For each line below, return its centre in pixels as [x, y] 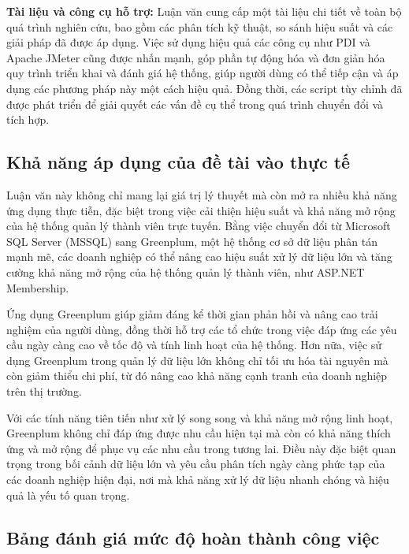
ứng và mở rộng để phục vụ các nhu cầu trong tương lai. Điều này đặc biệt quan [201, 448]
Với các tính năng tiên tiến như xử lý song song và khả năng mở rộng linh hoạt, [200, 417]
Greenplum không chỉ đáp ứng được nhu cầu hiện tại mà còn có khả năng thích [199, 433]
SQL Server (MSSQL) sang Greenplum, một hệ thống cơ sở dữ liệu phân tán [192, 241]
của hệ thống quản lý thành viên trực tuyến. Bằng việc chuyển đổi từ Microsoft [199, 226]
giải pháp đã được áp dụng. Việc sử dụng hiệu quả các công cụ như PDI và [188, 42]
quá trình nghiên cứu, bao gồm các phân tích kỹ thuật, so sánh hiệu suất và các [200, 26]
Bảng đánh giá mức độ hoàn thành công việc [193, 537]
